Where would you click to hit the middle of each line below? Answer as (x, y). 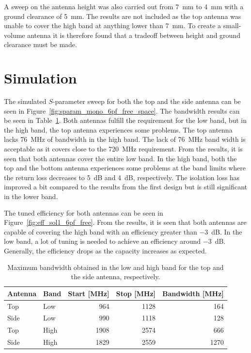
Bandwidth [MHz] (193, 293)
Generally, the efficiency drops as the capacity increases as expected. (105, 251)
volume (15, 35)
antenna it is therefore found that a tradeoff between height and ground (134, 35)
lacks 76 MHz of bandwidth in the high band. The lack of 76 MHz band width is (125, 139)
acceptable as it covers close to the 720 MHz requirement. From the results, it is (123, 149)
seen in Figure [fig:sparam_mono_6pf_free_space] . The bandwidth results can (122, 110)
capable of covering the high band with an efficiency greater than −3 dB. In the (123, 231)
